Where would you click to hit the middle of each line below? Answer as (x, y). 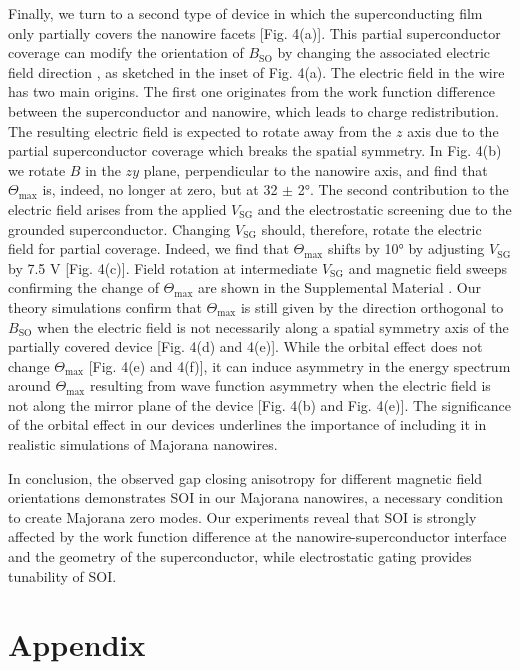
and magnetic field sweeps (428, 267)
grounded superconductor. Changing (119, 228)
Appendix (77, 644)
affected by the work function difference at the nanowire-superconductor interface (257, 536)
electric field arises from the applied (117, 208)
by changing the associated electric (384, 52)
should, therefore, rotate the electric (371, 228)
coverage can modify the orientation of (126, 52)
